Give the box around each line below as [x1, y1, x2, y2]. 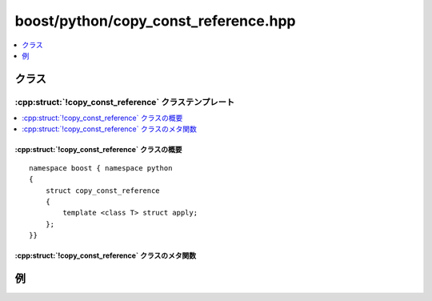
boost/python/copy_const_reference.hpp [14, 12, 296, 30]
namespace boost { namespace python [29, 163, 173, 172]
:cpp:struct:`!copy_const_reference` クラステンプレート [14, 96, 235, 107]
